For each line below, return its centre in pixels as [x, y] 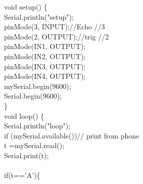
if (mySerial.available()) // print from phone [72, 135]
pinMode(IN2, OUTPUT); [45, 56]
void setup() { [26, 7]
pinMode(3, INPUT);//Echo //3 [55, 27]
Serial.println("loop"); [37, 126]
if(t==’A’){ [22, 175]
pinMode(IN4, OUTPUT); [45, 76]
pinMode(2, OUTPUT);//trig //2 [57, 36]
